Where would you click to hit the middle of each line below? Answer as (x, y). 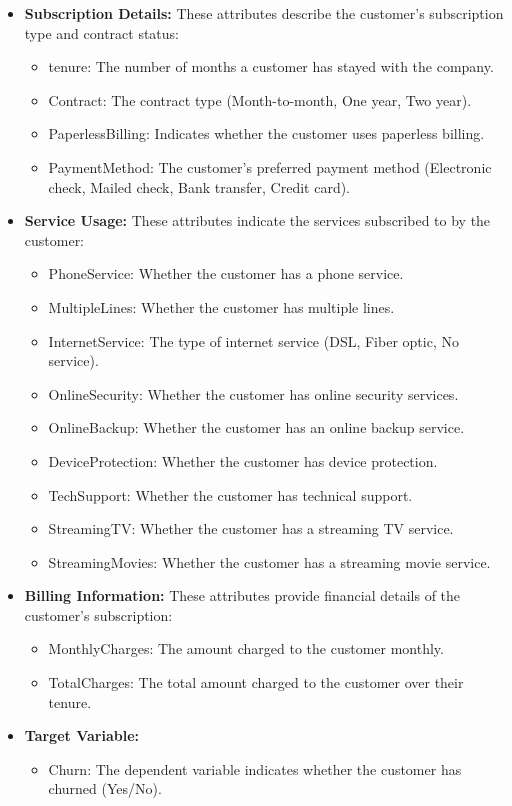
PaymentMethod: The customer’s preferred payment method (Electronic (270, 166)
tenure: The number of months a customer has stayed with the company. (271, 66)
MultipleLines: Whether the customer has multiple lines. (221, 306)
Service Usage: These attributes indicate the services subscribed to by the (257, 220)
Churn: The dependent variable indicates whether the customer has (255, 768)
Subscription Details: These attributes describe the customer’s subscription (264, 13)
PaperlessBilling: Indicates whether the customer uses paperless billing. (266, 133)
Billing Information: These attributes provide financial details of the (242, 595)
